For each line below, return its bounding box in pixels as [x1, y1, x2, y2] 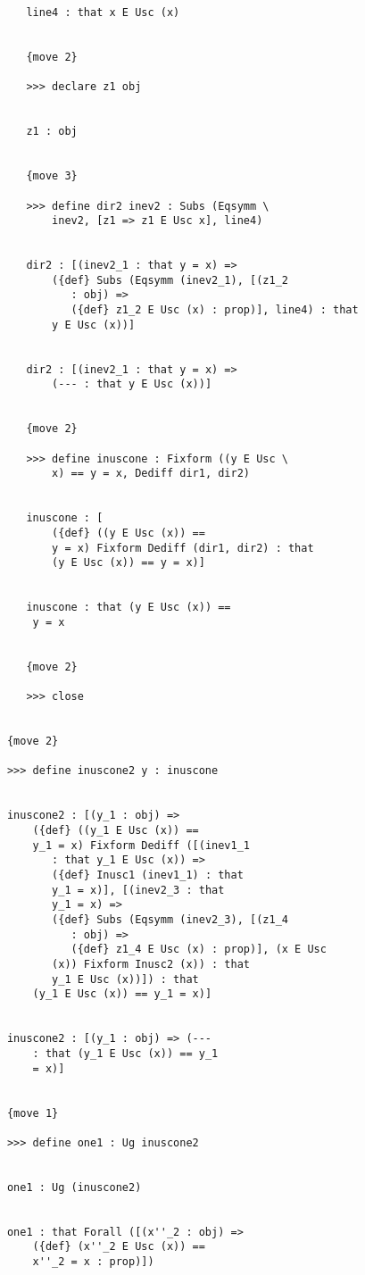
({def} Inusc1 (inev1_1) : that [52, 869, 244, 882]
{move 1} [6, 1106, 59, 1120]
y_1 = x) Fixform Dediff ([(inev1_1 [32, 838, 250, 852]
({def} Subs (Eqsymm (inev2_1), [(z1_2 [52, 273, 288, 287]
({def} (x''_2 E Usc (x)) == [32, 1240, 205, 1254]
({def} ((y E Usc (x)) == [52, 526, 205, 539]
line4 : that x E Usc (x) [26, 6, 180, 19]
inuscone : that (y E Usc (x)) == [26, 601, 231, 614]
